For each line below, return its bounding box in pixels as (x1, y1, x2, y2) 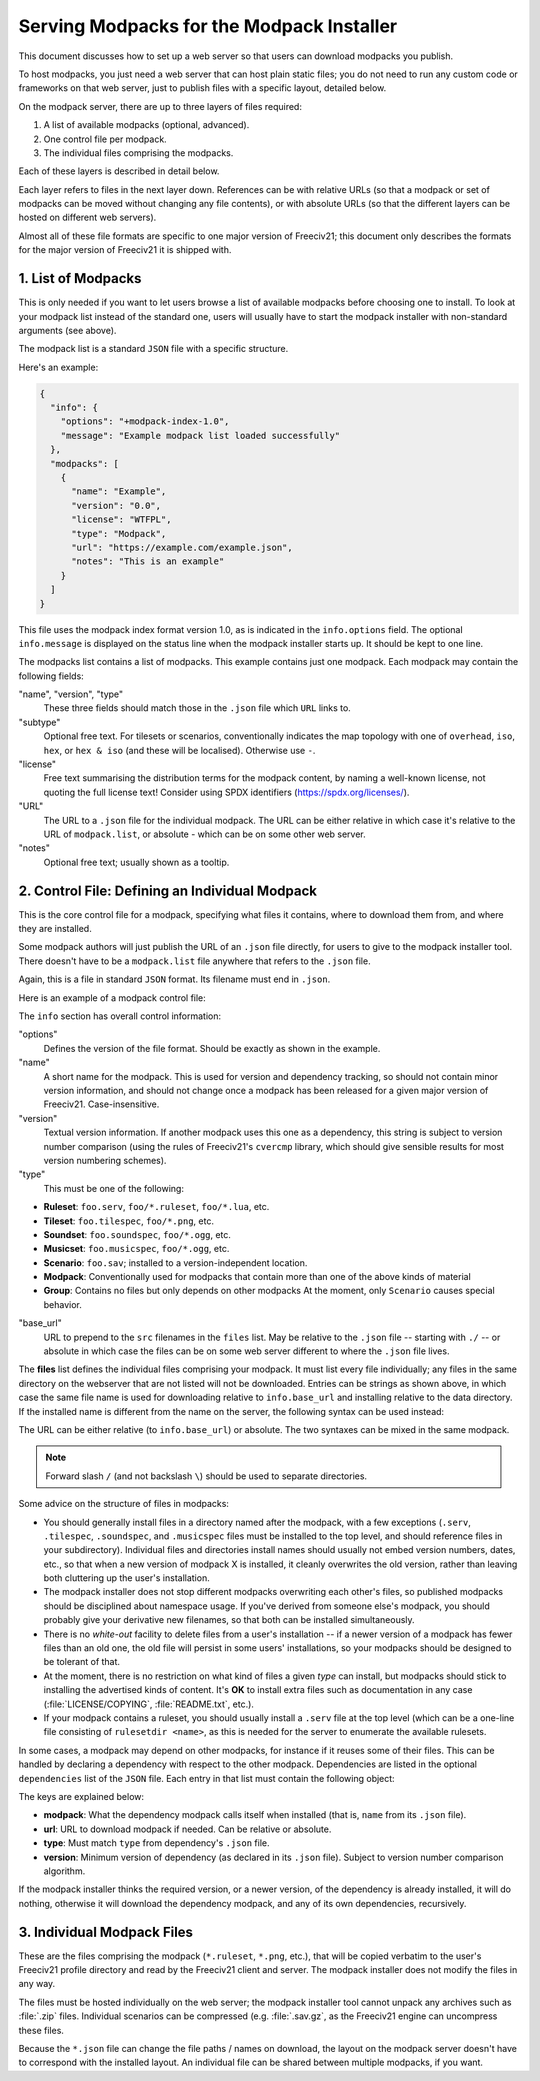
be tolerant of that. (43, 1656, 120, 1668)
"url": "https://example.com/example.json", (71, 541, 294, 553)
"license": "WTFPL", (71, 514, 172, 525)
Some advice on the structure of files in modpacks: (18, 1498, 230, 1510)
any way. (18, 1978, 56, 1990)
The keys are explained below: (18, 1790, 145, 1802)
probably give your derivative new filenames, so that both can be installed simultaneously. (43, 1614, 415, 1626)
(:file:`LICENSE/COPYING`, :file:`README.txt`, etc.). (43, 1698, 255, 1710)
